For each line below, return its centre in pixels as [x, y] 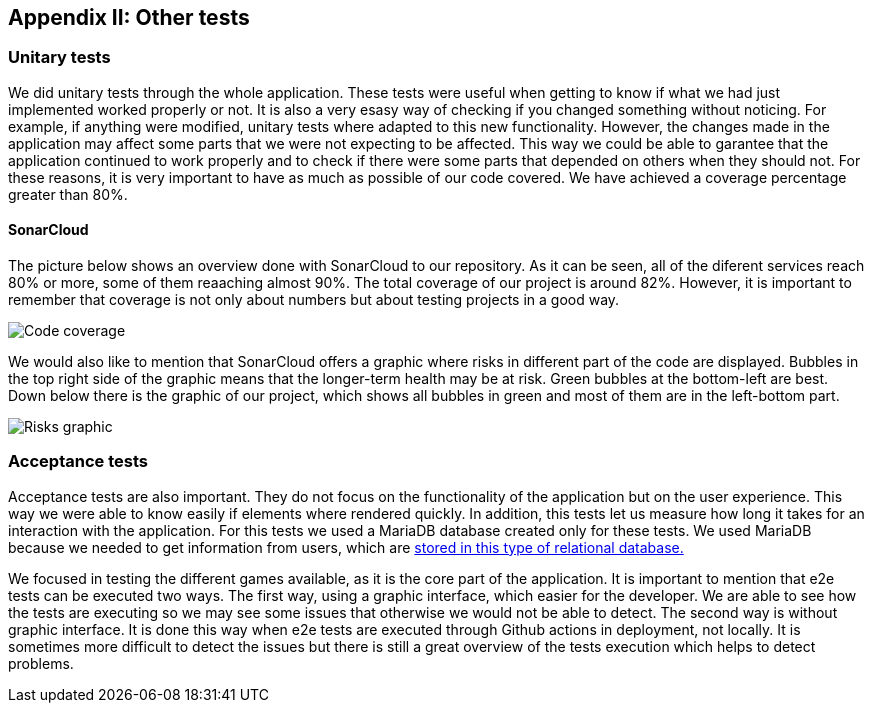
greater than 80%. [68, 194]
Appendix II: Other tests [129, 17]
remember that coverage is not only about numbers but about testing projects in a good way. [314, 300]
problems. [41, 663]
